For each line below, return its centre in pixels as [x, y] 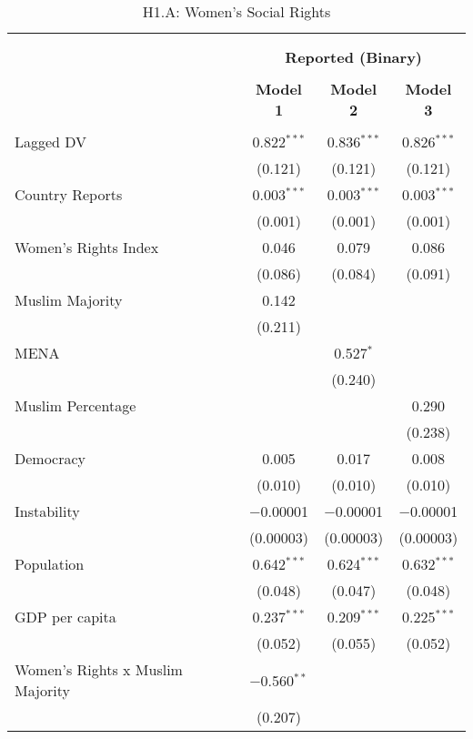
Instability [47, 511]
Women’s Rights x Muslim [99, 669]
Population [50, 564]
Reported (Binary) [354, 57]
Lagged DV [51, 142]
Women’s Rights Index [87, 247]
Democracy [50, 458]
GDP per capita [65, 617]
